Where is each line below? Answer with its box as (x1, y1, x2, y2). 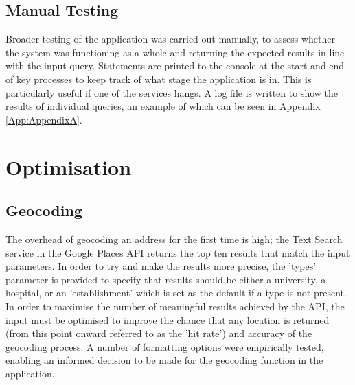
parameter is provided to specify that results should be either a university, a (5, 272, 326, 286)
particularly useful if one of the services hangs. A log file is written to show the (5, 85, 338, 100)
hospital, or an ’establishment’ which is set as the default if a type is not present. (5, 285, 347, 300)
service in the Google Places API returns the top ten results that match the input (5, 245, 350, 259)
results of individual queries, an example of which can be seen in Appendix (5, 99, 321, 113)
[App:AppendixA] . (5, 112, 82, 126)
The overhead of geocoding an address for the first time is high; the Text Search (5, 231, 343, 246)
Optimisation (5, 152, 132, 180)
